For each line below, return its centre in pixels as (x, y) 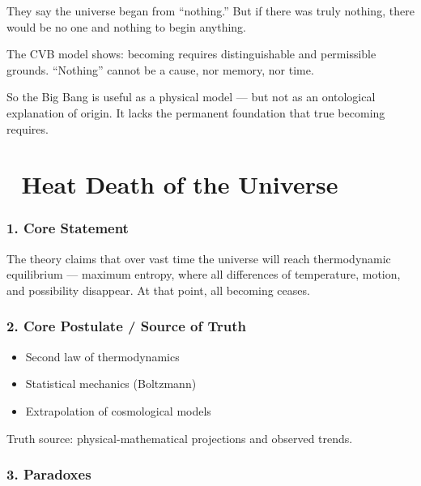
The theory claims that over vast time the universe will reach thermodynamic (199, 258)
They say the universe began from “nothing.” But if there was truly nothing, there (210, 11)
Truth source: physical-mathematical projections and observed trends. (180, 438)
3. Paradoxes (49, 474)
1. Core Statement (68, 228)
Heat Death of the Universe (180, 184)
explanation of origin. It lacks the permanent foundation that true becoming (196, 112)
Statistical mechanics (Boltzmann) (111, 384)
